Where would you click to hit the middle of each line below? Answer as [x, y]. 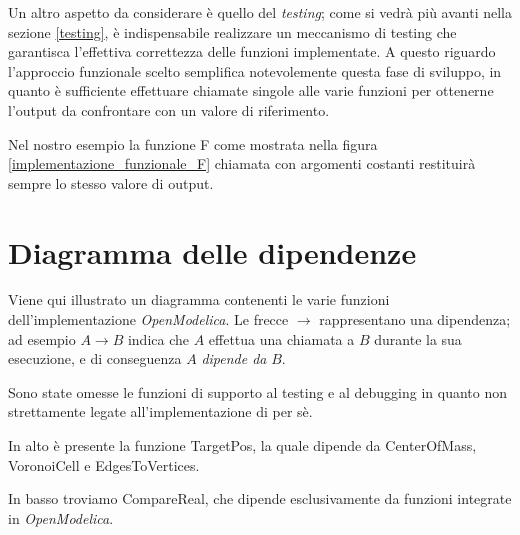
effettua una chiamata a [281, 338]
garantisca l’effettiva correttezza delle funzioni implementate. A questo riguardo [252, 51]
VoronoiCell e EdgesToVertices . [104, 464]
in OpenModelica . [61, 517]
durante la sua [418, 338]
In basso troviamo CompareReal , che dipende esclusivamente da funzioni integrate [260, 498]
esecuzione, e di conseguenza [95, 358]
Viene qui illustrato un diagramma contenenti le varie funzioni [199, 299]
